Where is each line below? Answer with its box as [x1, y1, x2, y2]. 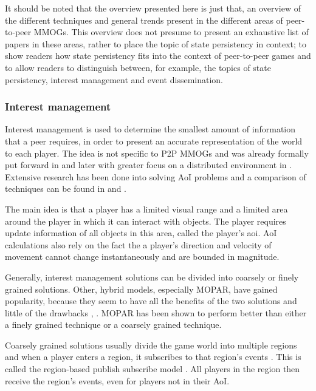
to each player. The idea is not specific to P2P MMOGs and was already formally [5, 146, 309, 159]
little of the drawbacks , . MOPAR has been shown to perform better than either [5, 306, 307, 319]
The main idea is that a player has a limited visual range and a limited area [5, 202, 288, 215]
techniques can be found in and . [5, 182, 127, 195]
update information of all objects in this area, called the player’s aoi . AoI [5, 226, 277, 239]
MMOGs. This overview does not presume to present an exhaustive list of [33, 25, 309, 38]
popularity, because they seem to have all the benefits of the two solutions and [5, 294, 297, 307]
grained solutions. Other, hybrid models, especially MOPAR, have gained [5, 282, 278, 295]
